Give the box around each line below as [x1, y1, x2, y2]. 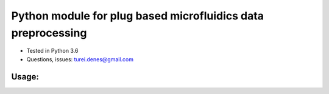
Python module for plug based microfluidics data [11, 9, 264, 22]
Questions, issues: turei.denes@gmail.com [26, 55, 134, 63]
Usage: [11, 72, 40, 82]
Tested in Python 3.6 [26, 47, 79, 55]
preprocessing [11, 26, 87, 39]
